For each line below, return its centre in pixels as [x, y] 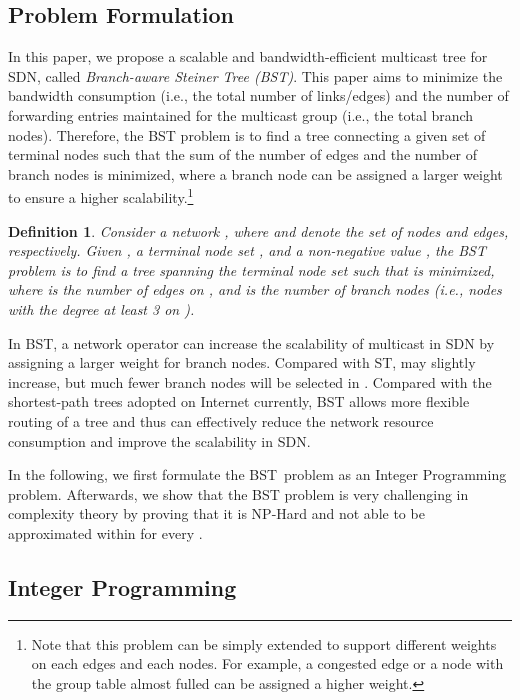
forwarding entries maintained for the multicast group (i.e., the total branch [241, 114]
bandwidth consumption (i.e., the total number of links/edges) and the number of [258, 95]
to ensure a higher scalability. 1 [101, 196]
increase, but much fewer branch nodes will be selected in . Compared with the [250, 381]
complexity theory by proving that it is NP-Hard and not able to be [216, 513]
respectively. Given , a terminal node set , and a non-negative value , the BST [247, 250]
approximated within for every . [105, 532]
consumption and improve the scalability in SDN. [159, 440]
